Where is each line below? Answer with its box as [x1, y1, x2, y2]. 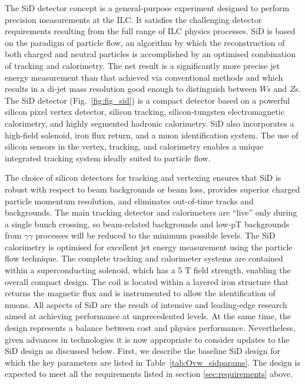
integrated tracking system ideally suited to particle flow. [5, 151, 211, 164]
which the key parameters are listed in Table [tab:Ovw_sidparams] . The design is [5, 356, 300, 368]
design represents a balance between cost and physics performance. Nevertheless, [5, 322, 296, 334]
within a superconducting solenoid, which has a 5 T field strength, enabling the [5, 264, 291, 276]
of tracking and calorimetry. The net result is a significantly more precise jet [5, 59, 280, 71]
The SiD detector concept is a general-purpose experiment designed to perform [5, 2, 290, 14]
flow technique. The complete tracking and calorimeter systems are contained [5, 252, 283, 264]
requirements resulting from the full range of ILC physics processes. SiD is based [5, 25, 296, 37]
